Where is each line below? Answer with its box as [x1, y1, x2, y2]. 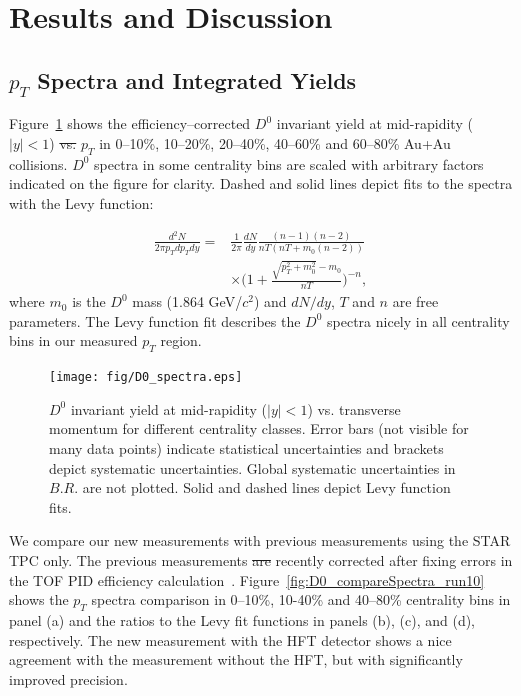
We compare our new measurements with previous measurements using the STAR [9, 530, 511, 551]
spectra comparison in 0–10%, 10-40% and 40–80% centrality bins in [91, 589, 511, 610]
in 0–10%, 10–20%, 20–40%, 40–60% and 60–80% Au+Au [99, 132, 451, 153]
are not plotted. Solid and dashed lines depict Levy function [82, 477, 451, 498]
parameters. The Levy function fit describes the [9, 310, 301, 331]
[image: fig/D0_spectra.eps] [49, 370, 243, 385]
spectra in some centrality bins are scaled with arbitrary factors [94, 153, 484, 174]
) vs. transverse [307, 398, 401, 419]
